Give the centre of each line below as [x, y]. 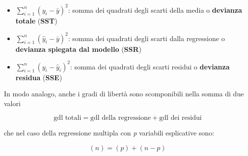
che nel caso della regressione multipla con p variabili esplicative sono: [109, 133]
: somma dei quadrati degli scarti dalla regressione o [146, 38]
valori [12, 103]
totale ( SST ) [36, 20]
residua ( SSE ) [39, 77]
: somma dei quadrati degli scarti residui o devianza [150, 66]
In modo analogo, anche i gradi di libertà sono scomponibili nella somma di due [124, 94]
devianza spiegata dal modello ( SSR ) [79, 49]
